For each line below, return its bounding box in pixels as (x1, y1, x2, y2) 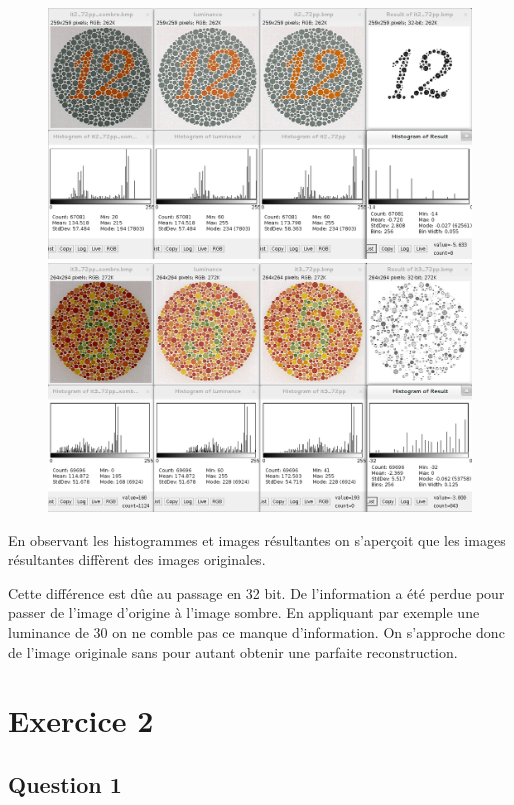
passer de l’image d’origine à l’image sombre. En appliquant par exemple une (8, 602, 480, 623)
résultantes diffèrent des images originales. (8, 549, 266, 570)
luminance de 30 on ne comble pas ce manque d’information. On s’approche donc (8, 621, 505, 642)
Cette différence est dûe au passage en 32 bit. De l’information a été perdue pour (8, 582, 505, 603)
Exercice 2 (8, 700, 154, 741)
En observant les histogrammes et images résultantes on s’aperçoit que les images (8, 529, 506, 550)
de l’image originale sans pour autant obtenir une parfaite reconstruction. (8, 641, 458, 662)
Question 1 (8, 768, 122, 799)
